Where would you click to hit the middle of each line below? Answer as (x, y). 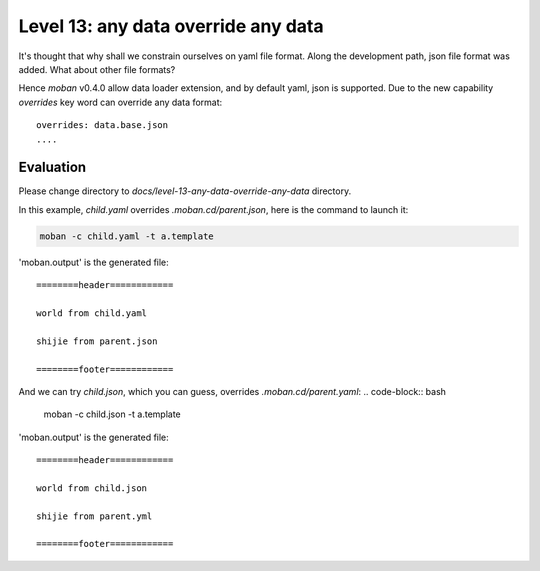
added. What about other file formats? (97, 69)
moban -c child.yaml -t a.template (126, 236)
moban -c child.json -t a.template (112, 414)
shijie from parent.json (97, 341)
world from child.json (92, 488)
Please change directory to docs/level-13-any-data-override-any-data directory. (185, 191)
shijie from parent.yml (94, 516)
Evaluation (52, 167)
